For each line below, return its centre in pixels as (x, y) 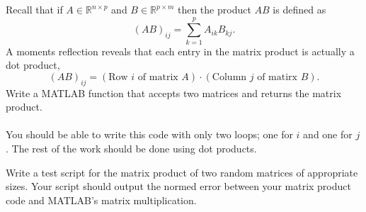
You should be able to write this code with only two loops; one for (149, 134)
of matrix (158, 77)
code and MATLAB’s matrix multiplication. (101, 200)
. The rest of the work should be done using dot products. (131, 149)
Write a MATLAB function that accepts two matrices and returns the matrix (174, 93)
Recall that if (34, 9)
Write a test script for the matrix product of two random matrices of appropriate (182, 172)
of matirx (277, 77)
